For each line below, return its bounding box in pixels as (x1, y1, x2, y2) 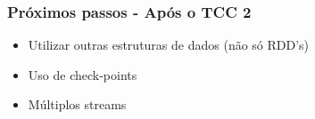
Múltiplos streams (28, 95, 127, 114)
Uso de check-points (28, 65, 137, 83)
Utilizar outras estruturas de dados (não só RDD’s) (28, 36, 310, 54)
